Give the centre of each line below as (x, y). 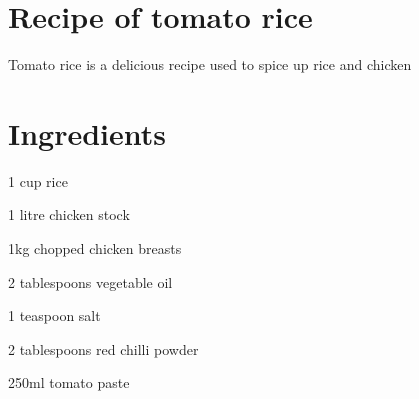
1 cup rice (38, 180)
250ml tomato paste (69, 382)
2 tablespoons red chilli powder (103, 348)
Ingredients (87, 132)
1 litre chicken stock (69, 214)
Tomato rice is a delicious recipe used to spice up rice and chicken (210, 64)
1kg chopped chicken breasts (95, 248)
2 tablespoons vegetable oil (90, 281)
